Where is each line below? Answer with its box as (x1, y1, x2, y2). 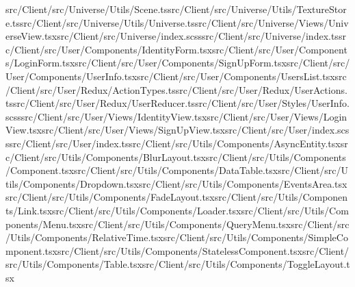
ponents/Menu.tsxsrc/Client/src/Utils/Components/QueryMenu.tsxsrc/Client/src (5, 216, 350, 231)
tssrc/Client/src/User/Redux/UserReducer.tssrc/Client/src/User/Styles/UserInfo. (5, 96, 350, 110)
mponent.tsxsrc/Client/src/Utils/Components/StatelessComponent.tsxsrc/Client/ (5, 243, 350, 258)
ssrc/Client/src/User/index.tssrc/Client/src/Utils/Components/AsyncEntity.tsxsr (5, 136, 348, 150)
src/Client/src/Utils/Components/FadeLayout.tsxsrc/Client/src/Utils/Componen (5, 190, 348, 204)
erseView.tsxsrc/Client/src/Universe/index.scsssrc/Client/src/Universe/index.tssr (5, 29, 346, 43)
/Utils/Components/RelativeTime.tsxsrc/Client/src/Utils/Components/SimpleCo (5, 230, 348, 245)
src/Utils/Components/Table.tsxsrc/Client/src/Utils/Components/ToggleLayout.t (5, 257, 350, 271)
